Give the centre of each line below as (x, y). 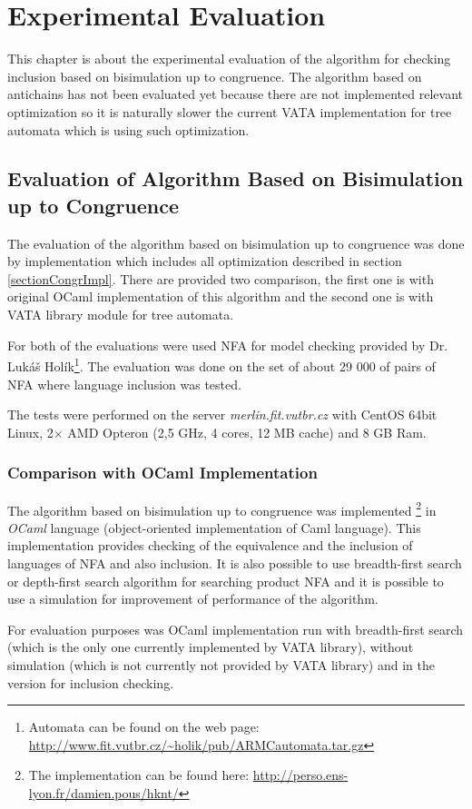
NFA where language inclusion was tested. (124, 384)
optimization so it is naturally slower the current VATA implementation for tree (230, 111)
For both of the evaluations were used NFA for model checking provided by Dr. (228, 345)
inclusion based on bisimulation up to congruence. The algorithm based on (215, 76)
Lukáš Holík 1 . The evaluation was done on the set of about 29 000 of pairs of (221, 365)
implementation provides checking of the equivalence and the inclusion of (210, 545)
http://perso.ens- (300, 775)
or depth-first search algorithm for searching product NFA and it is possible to (226, 581)
